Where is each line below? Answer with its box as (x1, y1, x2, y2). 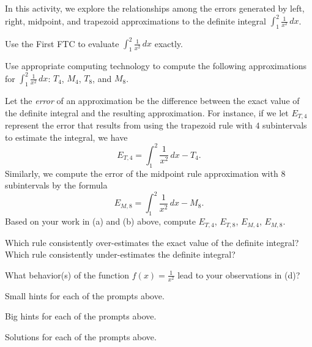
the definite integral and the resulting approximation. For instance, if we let (5, 106, 289, 119)
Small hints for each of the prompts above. (5, 289, 165, 302)
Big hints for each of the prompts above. (5, 310, 157, 323)
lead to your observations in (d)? (177, 268, 300, 281)
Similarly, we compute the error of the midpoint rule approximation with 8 (5, 166, 286, 179)
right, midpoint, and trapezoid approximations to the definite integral (5, 14, 266, 27)
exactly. (154, 37, 183, 50)
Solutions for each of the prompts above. (5, 330, 157, 343)
